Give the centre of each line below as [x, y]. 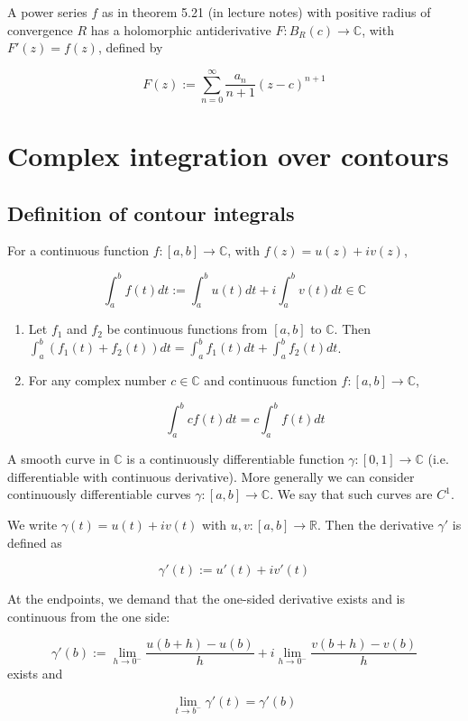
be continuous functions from [187, 329]
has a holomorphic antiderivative [181, 29]
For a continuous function [78, 250]
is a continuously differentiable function [235, 459]
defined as [35, 542]
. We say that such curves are [351, 494]
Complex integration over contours [228, 156]
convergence [40, 29]
